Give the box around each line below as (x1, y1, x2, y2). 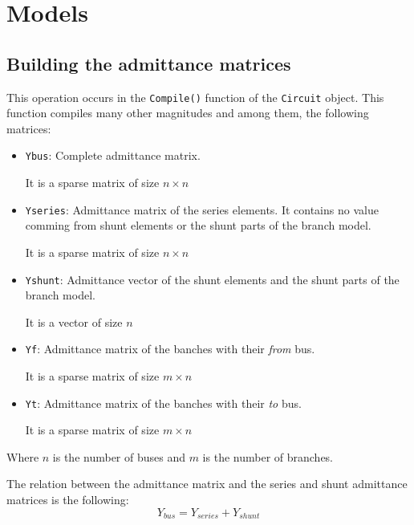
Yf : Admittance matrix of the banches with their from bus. (25, 340, 315, 357)
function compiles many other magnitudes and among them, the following (6, 104, 369, 121)
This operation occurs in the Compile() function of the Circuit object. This (6, 88, 384, 105)
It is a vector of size (25, 313, 123, 330)
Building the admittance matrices (6, 51, 291, 75)
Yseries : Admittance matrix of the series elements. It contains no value (25, 201, 379, 218)
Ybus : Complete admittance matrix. (25, 147, 201, 164)
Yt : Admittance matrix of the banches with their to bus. (25, 394, 302, 411)
